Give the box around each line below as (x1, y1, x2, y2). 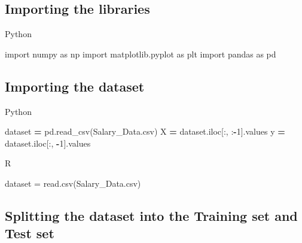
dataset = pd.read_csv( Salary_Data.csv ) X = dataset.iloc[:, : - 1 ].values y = (5, 125, 285, 138)
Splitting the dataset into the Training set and (5, 206, 298, 224)
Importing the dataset (5, 77, 145, 95)
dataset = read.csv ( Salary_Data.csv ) (5, 177, 141, 189)
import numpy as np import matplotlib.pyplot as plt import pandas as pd (5, 47, 276, 60)
